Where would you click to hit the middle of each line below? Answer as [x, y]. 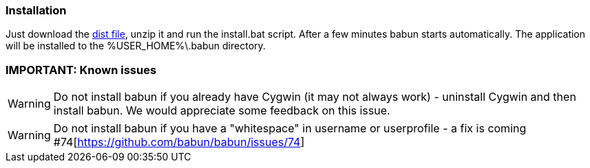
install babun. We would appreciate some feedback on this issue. [222, 111]
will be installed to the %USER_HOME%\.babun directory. [136, 46]
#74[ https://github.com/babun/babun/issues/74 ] [179, 142]
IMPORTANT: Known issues [81, 70]
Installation [36, 10]
